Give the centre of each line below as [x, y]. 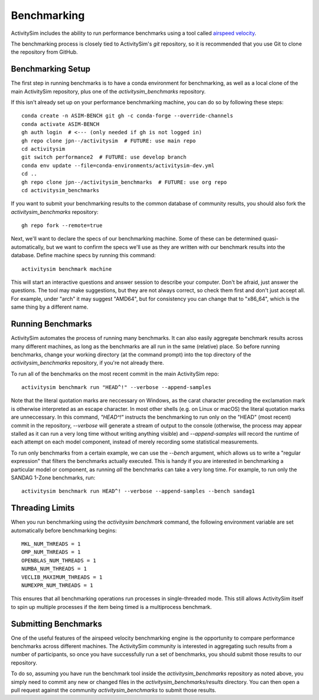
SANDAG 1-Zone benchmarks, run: [53, 477]
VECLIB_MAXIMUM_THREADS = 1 [62, 577]
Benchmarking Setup [51, 69]
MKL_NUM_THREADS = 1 [51, 544]
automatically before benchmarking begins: [64, 530]
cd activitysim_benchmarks [61, 190]
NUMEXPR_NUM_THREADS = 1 [57, 586]
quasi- [271, 239]
